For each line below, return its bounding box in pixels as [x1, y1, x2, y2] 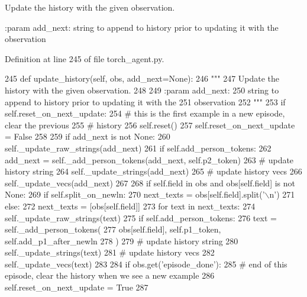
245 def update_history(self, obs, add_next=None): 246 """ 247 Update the [5, 72, 280, 85]
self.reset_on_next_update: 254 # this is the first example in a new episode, [5, 107, 285, 120]
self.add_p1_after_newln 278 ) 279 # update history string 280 [5, 234, 238, 247]
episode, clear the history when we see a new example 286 [5, 269, 215, 282]
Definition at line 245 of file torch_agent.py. [5, 52, 164, 64]
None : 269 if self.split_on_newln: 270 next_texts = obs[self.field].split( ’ [5, 188, 265, 201]
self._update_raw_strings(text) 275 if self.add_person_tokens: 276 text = [5, 211, 277, 224]
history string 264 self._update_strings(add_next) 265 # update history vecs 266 [5, 165, 302, 177]
